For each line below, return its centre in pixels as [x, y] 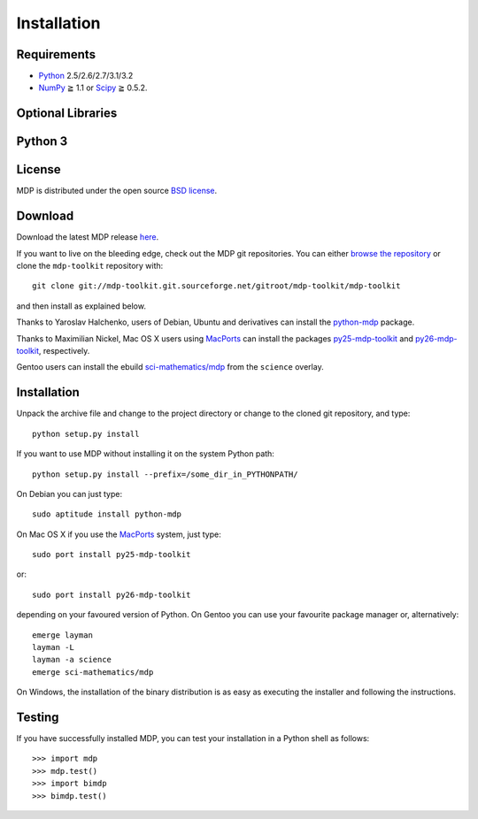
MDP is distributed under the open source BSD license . [117, 191]
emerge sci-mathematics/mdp [93, 672]
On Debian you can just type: [69, 494]
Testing [38, 717]
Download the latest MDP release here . [88, 237]
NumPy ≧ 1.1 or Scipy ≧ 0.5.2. [93, 88]
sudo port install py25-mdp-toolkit [112, 555]
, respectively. [64, 351]
